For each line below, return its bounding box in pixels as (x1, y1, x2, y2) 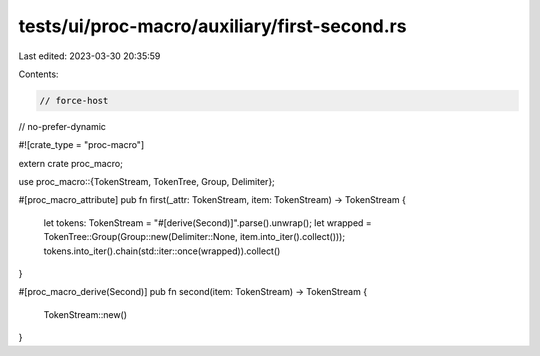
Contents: (18, 68, 59, 80)
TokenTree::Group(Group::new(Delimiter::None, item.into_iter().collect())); (43, 231, 345, 243)
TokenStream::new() (43, 308, 128, 320)
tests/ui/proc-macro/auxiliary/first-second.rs (18, 15, 407, 37)
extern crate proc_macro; (18, 157, 124, 169)
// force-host (39, 95, 109, 106)
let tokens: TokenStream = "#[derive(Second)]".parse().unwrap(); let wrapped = (43, 216, 372, 229)
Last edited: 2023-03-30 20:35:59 (18, 50, 161, 62)
